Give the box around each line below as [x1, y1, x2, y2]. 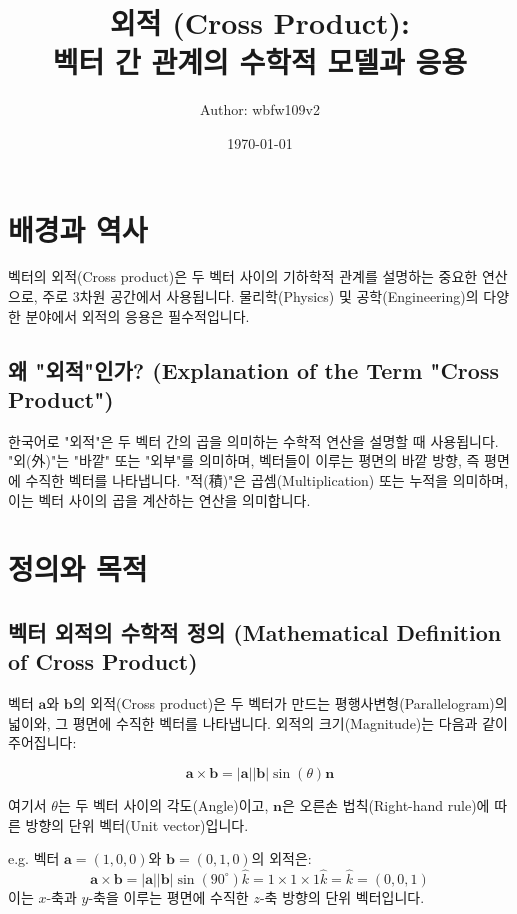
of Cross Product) [8, 646, 198, 677]
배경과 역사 [8, 208, 148, 249]
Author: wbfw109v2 [200, 99, 320, 120]
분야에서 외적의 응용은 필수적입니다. [25, 305, 250, 326]
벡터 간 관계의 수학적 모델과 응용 [52, 41, 468, 82]
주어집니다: [8, 732, 77, 753]
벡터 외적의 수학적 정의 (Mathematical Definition [8, 616, 502, 647]
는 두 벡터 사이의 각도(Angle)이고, [57, 794, 269, 815]
